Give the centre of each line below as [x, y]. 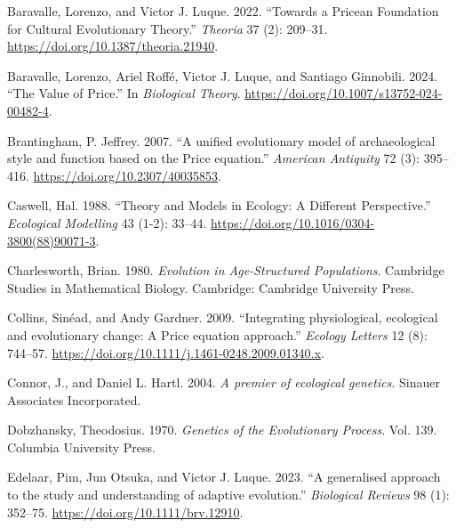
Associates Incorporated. [74, 399]
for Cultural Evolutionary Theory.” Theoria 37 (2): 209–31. [168, 28]
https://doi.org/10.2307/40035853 [125, 175]
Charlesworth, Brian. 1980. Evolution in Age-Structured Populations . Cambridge [226, 270]
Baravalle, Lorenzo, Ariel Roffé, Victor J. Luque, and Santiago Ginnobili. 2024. [223, 75]
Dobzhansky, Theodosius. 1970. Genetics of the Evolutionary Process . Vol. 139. [222, 430]
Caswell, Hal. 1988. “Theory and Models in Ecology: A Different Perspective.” [219, 205]
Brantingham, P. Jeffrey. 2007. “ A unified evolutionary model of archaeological [221, 140]
